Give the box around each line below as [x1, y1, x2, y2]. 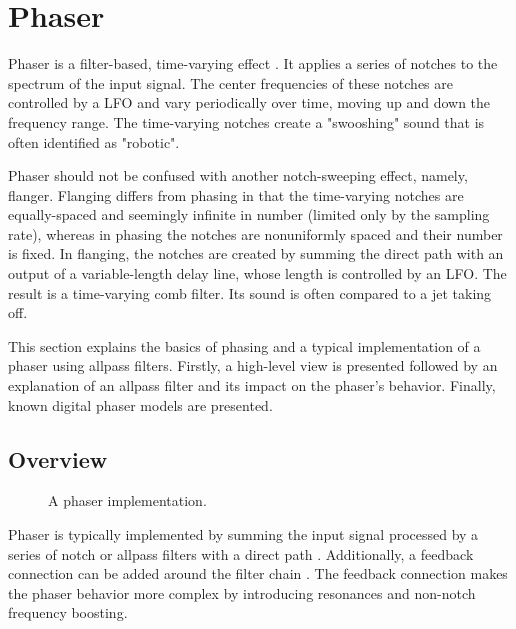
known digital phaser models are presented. [8, 394, 273, 415]
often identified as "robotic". [8, 131, 180, 152]
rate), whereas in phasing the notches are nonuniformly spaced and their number [8, 223, 503, 244]
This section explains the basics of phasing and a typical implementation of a [8, 335, 481, 356]
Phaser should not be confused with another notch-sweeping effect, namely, [8, 165, 468, 186]
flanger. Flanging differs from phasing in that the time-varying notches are [8, 184, 464, 205]
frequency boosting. [8, 602, 128, 623]
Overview [8, 443, 108, 474]
